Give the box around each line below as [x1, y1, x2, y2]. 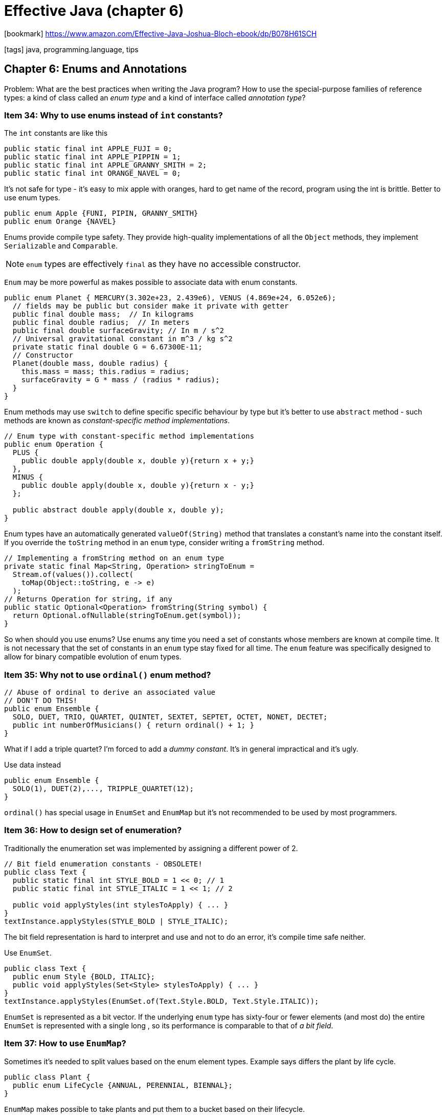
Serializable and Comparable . [4, 241, 118, 251]
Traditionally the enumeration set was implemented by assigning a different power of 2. [4, 843, 298, 853]
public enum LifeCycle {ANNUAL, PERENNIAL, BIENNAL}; [12, 1081, 233, 1089]
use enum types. [4, 193, 60, 202]
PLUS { [12, 448, 39, 457]
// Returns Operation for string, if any [4, 595, 172, 604]
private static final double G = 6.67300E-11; [12, 343, 203, 351]
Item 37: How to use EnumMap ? [4, 1038, 126, 1049]
